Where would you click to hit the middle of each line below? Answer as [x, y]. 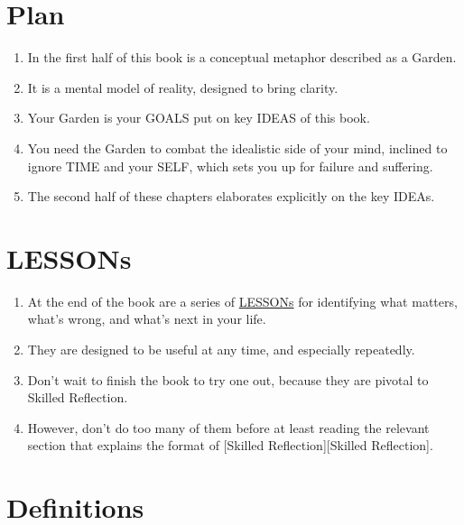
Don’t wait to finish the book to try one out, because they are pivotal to [228, 379]
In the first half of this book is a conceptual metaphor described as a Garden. [242, 57]
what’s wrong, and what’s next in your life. [147, 319]
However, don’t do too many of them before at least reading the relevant [228, 427]
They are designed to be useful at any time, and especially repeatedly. [221, 349]
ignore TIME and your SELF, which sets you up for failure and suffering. [230, 166]
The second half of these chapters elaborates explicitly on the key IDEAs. [231, 196]
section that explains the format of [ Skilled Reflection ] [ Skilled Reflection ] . [230, 445]
